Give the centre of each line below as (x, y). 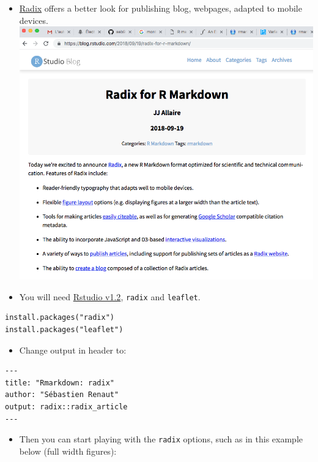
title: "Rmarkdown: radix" (60, 383)
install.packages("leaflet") (64, 330)
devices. (34, 20)
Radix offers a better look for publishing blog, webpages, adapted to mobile (161, 8)
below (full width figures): (68, 451)
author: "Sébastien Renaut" (62, 395)
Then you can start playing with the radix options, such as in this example (161, 439)
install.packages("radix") (60, 318)
